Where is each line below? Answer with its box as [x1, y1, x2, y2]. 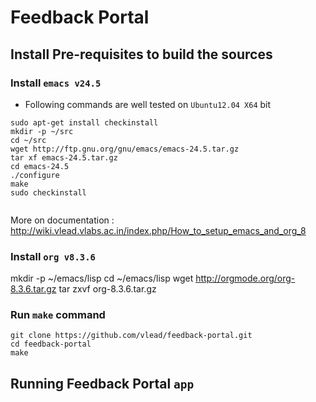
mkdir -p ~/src [10, 126, 74, 136]
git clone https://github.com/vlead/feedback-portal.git [10, 331, 253, 341]
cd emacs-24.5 [10, 161, 70, 171]
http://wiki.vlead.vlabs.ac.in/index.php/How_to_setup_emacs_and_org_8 [10, 224, 307, 236]
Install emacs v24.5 [10, 76, 102, 90]
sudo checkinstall [10, 187, 87, 198]
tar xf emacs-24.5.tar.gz [10, 152, 118, 163]
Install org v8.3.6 [10, 249, 96, 263]
